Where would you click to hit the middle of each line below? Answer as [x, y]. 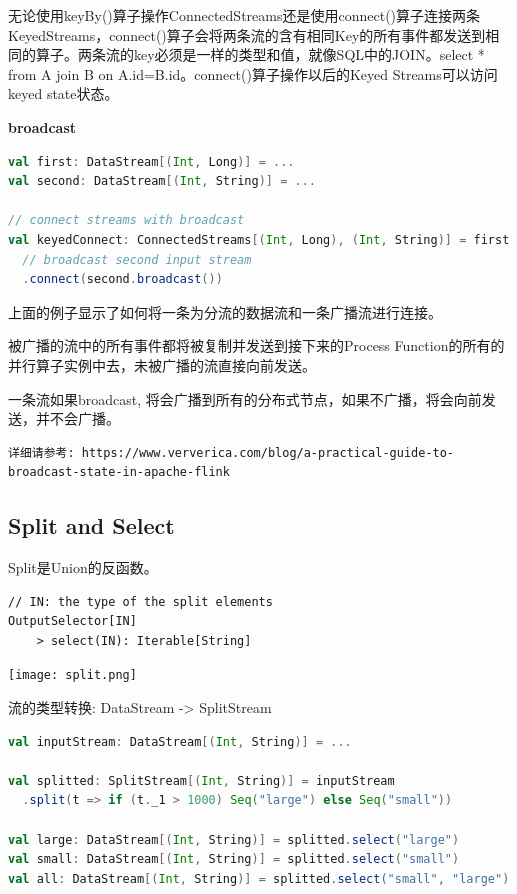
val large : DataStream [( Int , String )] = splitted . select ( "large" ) [234, 839]
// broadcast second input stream [137, 259]
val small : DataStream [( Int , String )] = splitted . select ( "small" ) [234, 859]
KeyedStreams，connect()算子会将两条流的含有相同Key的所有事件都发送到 [247, 34]
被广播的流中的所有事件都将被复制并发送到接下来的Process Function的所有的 [256, 345]
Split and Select [91, 525]
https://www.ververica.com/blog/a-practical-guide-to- [268, 452]
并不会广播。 [77, 418]
